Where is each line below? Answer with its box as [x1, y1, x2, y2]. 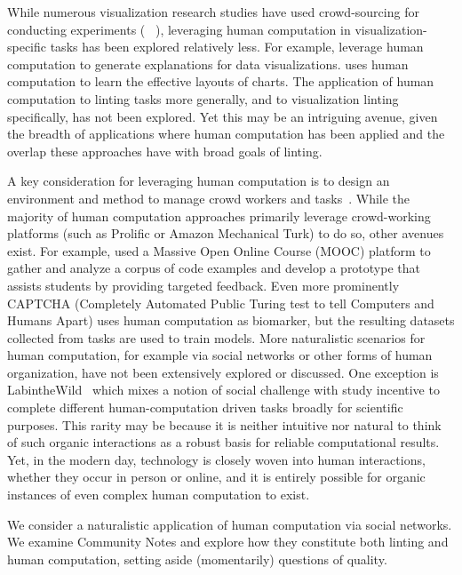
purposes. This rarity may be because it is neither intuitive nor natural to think [7, 415, 442, 434]
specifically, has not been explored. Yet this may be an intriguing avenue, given [7, 107, 438, 125]
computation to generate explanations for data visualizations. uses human [7, 54, 409, 73]
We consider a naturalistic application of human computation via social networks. [7, 515, 452, 533]
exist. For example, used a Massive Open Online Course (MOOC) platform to [7, 241, 431, 260]
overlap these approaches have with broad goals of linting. [7, 141, 323, 160]
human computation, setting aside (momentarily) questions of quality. [7, 549, 387, 568]
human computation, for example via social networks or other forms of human [7, 346, 433, 364]
